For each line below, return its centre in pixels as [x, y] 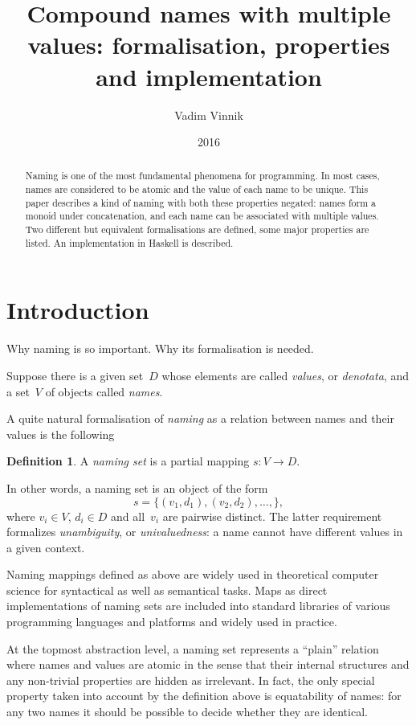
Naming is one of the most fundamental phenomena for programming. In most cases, [202, 176]
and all [128, 516]
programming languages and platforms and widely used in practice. [172, 622]
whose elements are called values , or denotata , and [285, 375]
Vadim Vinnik [209, 115]
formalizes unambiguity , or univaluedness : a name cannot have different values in [205, 532]
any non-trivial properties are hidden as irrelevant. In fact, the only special [191, 680]
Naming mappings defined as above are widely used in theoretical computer [193, 574]
